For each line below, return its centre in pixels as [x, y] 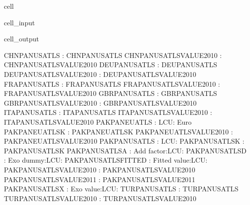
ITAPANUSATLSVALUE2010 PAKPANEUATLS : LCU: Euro [98, 121]
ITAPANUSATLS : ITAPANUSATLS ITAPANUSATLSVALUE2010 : [108, 112]
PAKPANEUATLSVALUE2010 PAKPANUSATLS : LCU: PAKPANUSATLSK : [124, 141]
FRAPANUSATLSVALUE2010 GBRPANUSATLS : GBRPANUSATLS [111, 93]
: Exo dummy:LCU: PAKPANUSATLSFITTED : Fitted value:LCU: [106, 160]
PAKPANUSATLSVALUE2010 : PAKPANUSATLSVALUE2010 [100, 169]
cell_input [19, 22]
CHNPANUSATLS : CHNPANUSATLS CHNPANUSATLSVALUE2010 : [113, 55]
